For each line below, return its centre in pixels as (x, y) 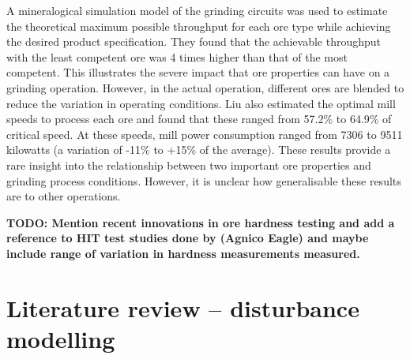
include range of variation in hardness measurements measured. (183, 253)
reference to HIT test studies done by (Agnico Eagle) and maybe (188, 238)
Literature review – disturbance (183, 307)
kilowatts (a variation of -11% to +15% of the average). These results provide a (199, 150)
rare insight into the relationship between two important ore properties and (189, 165)
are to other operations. (64, 196)
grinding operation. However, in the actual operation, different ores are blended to (205, 87)
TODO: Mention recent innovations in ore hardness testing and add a (201, 222)
